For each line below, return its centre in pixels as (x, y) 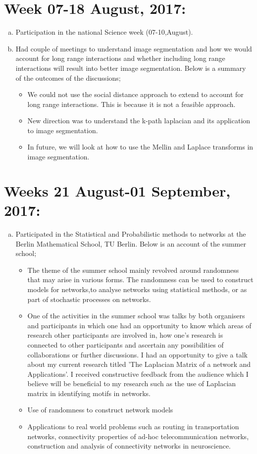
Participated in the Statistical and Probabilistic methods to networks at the (131, 233)
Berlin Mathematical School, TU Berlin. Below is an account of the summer (131, 243)
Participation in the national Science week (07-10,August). (104, 32)
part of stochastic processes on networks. (89, 299)
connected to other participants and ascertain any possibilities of (126, 344)
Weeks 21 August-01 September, (117, 190)
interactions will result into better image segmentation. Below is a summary (131, 68)
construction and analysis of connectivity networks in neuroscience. (129, 446)
